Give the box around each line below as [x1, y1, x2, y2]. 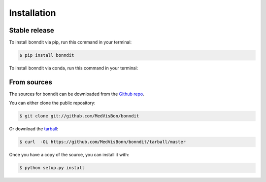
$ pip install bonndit [19, 52, 74, 58]
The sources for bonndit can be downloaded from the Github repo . [9, 91, 145, 97]
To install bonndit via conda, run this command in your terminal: [9, 65, 138, 71]
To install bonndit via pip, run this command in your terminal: [9, 39, 132, 45]
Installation [9, 7, 56, 18]
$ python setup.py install [19, 165, 85, 171]
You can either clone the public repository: [9, 100, 96, 106]
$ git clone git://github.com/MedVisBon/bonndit [19, 113, 139, 119]
